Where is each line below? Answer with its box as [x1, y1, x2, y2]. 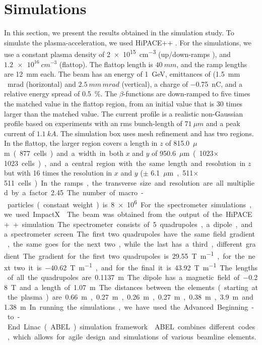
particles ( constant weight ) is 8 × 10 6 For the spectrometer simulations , [7, 197, 251, 209]
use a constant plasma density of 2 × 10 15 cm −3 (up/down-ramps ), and [4, 47, 231, 59]
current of [4, 128, 34, 138]
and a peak [206, 118, 240, 129]
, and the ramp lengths [176, 59, 247, 69]
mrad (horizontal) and [7, 78, 76, 89]
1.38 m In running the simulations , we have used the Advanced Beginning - [4, 301, 254, 312]
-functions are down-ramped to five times [123, 88, 250, 99]
